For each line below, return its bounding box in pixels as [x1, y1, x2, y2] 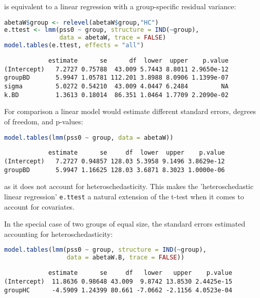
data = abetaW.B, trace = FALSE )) [66, 254, 184, 262]
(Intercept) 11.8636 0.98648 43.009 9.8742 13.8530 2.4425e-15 [4, 277, 232, 285]
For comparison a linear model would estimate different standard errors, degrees [4, 106, 256, 117]
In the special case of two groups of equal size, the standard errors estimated [4, 218, 246, 229]
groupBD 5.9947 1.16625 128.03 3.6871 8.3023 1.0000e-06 [4, 166, 225, 174]
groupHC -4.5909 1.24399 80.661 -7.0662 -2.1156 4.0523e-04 [4, 286, 232, 294]
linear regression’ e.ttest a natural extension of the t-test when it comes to [4, 191, 244, 201]
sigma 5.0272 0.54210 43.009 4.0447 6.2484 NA [4, 83, 229, 90]
